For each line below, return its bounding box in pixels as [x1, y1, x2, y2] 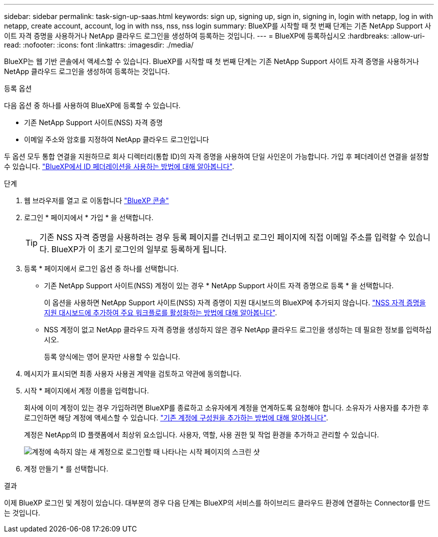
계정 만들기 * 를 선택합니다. [24, 464, 108, 473]
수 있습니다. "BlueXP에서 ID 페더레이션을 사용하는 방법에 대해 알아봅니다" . [4, 162, 234, 171]
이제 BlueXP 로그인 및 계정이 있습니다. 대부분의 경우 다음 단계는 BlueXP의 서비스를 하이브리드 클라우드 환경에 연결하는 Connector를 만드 [4, 498, 430, 507]
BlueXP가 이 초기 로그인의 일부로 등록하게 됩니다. [51, 244, 227, 254]
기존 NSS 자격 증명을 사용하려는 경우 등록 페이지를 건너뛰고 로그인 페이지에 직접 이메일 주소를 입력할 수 [39, 232, 406, 242]
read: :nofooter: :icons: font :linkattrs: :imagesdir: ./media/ [4, 41, 193, 49]
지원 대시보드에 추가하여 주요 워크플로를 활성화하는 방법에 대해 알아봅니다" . [44, 308, 277, 317]
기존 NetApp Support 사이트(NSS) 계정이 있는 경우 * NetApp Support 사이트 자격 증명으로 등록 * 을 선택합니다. [44, 281, 394, 290]
